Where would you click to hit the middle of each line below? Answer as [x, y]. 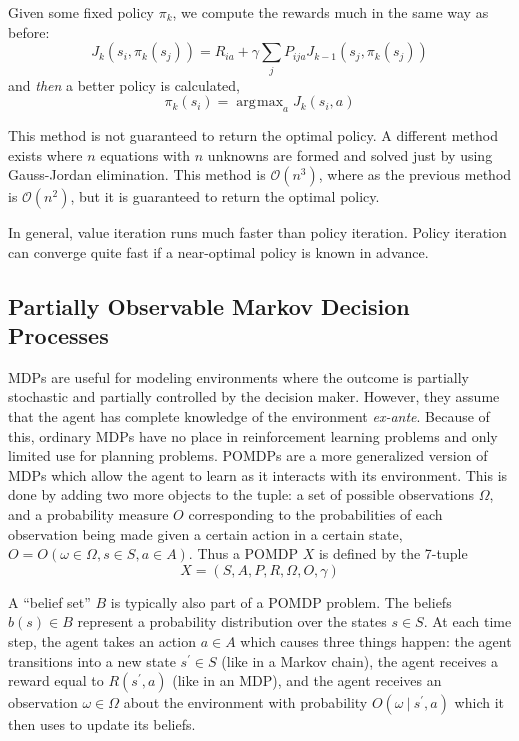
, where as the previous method [415, 174]
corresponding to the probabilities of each [315, 514]
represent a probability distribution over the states [232, 621]
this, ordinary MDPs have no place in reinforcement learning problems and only [253, 435]
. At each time [467, 621]
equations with [145, 154]
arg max [260, 102]
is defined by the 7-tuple [393, 553]
